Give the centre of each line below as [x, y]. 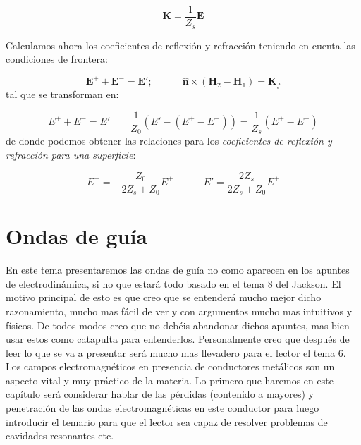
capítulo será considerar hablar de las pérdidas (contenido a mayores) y [160, 394]
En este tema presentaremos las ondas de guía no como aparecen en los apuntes [178, 270]
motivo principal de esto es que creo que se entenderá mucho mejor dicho [164, 297]
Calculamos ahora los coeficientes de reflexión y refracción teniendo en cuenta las [180, 45]
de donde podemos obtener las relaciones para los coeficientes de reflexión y [169, 141]
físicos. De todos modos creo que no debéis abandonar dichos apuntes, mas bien [178, 325]
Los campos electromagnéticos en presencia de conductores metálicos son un [170, 366]
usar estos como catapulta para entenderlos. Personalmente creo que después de [178, 339]
